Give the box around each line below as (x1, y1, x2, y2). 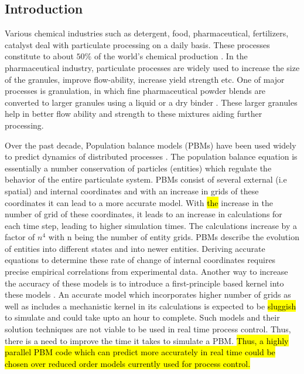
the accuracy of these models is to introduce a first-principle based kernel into (5, 277, 284, 289)
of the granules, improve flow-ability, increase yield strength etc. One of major (5, 73, 285, 85)
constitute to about (5, 50, 74, 62)
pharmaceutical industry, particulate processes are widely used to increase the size (5, 61, 300, 73)
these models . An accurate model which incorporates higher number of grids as (5, 288, 291, 301)
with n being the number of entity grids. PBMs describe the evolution (48, 231, 299, 243)
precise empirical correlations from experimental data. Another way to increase (5, 265, 288, 278)
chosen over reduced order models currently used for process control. (5, 357, 251, 369)
